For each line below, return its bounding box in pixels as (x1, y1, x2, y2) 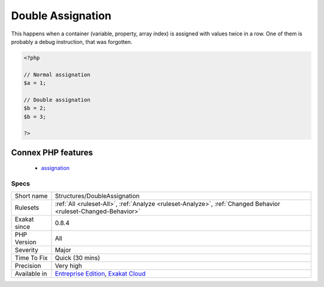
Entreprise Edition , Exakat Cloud (55, 269, 146, 277)
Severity (14, 246, 38, 254)
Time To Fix (14, 253, 48, 262)
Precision (14, 261, 41, 270)
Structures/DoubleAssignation (55, 192, 140, 200)
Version (14, 238, 37, 246)
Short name (14, 192, 48, 200)
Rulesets (14, 203, 39, 211)
